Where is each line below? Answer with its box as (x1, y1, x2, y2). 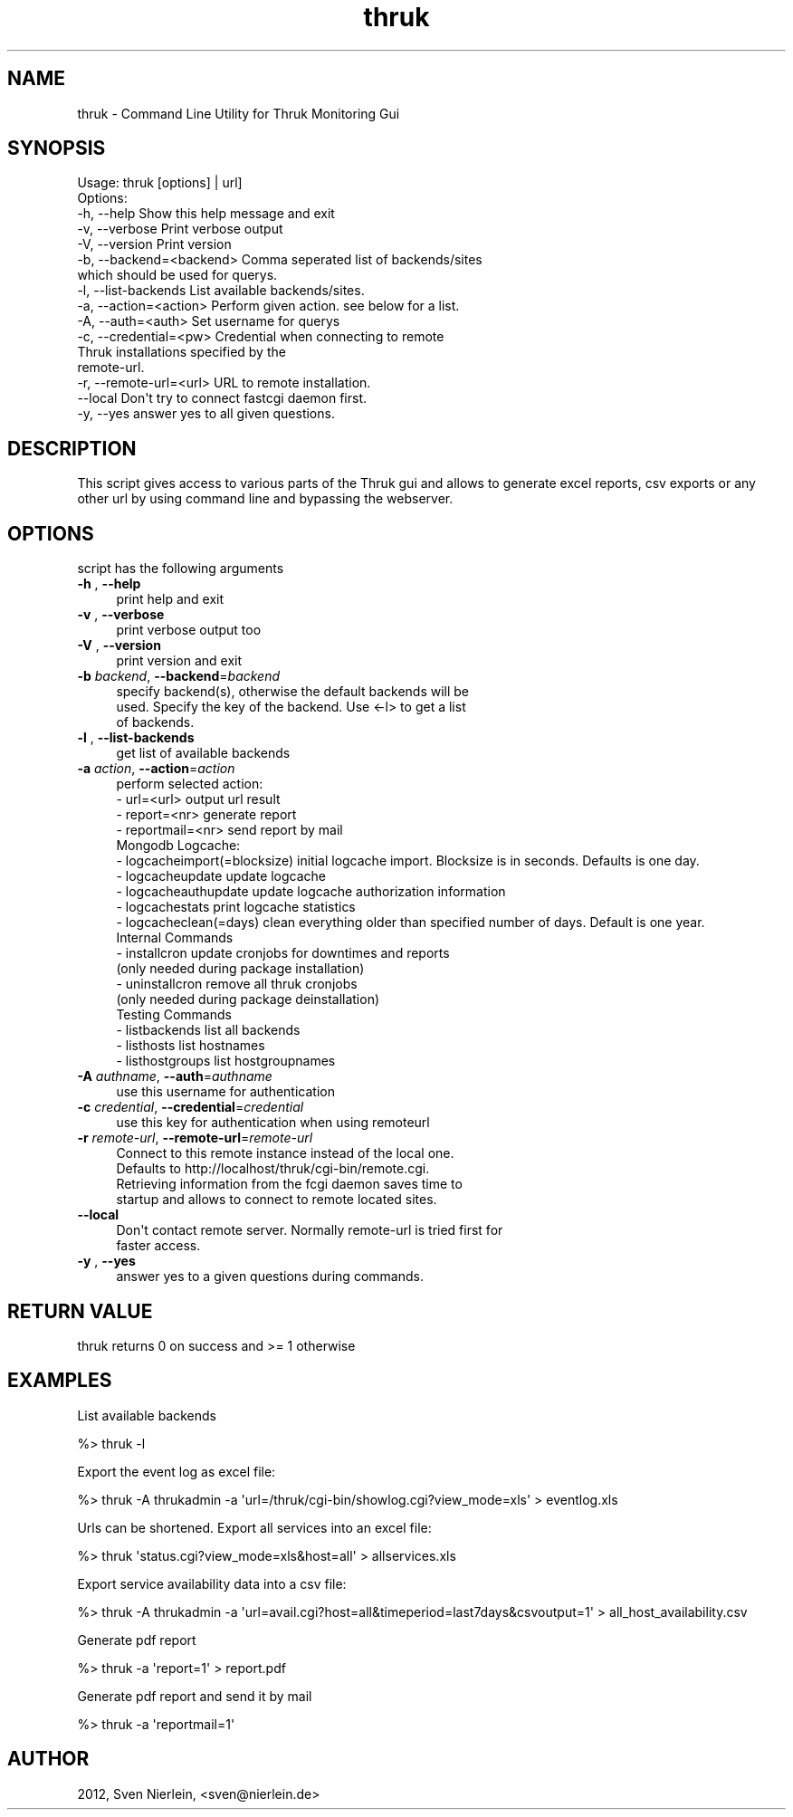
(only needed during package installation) (116, 961, 365, 977)
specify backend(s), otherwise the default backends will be (116, 684, 470, 700)
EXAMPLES (7, 1369, 112, 1392)
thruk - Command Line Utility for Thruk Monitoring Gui (77, 105, 400, 121)
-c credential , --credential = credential (77, 1099, 304, 1115)
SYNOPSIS (7, 137, 106, 160)
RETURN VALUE (7, 1299, 153, 1323)
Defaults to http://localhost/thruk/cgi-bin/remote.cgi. (116, 1161, 430, 1177)
